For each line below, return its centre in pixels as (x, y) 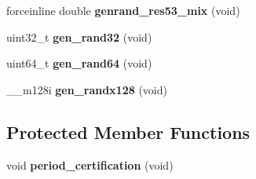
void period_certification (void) (90, 164)
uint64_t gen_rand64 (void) (79, 63)
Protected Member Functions (128, 132)
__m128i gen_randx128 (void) (87, 89)
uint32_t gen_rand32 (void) (79, 37)
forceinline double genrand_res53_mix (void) (123, 10)
